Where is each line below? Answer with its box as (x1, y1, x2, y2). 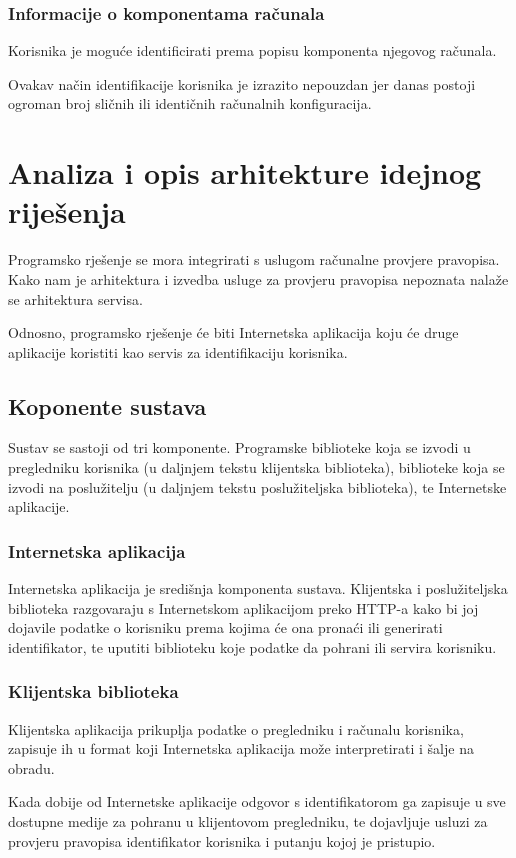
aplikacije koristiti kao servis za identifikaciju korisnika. (8, 341, 348, 362)
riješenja (8, 191, 126, 232)
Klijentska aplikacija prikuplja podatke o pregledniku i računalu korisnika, (8, 718, 464, 739)
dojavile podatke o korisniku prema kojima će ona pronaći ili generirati (8, 617, 443, 638)
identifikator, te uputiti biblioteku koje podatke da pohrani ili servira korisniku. (8, 636, 497, 657)
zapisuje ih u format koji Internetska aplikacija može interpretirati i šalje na (8, 738, 474, 759)
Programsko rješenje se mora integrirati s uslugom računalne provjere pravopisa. (8, 249, 500, 270)
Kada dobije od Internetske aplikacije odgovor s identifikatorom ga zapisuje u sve (8, 791, 506, 812)
